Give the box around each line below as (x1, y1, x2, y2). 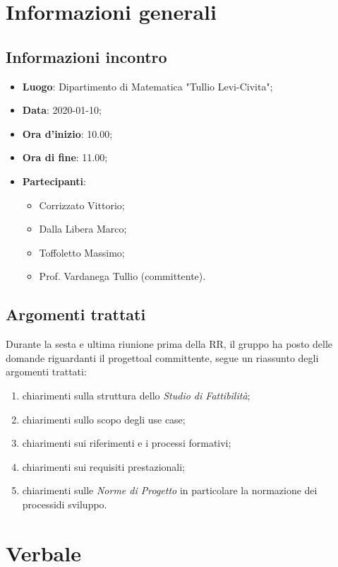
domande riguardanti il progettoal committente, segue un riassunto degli (6, 350, 319, 365)
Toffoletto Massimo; (39, 245, 125, 259)
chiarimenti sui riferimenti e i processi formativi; (22, 436, 231, 450)
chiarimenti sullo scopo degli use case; (22, 411, 186, 426)
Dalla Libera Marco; (39, 221, 127, 236)
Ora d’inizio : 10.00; (22, 126, 113, 141)
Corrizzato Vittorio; (39, 197, 125, 212)
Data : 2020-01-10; (22, 103, 102, 117)
